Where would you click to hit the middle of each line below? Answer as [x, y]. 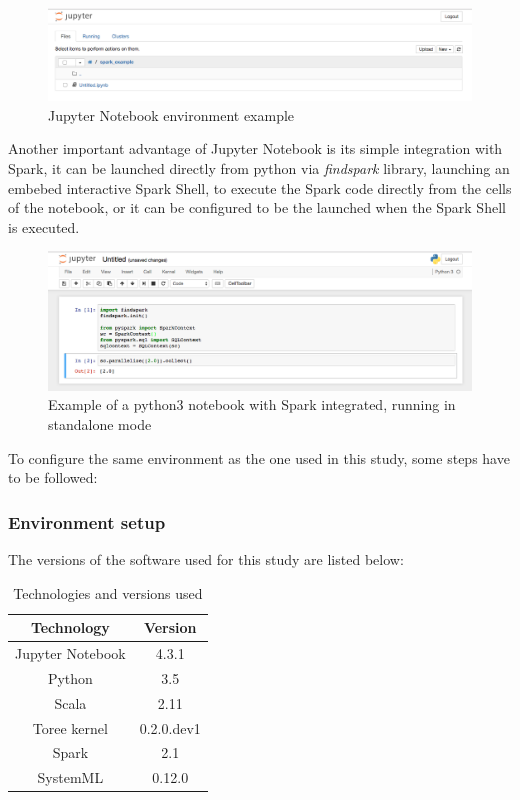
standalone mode [100, 424]
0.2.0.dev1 [170, 727]
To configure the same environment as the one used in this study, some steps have [259, 457]
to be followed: [53, 477]
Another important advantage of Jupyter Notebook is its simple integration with [255, 148]
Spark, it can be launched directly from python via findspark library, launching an [259, 167]
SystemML [70, 777]
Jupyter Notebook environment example [171, 114]
